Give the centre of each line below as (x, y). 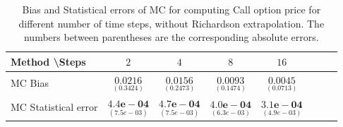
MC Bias (30, 82)
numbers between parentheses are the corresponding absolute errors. (171, 37)
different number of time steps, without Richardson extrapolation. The (171, 23)
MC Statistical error (54, 107)
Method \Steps (48, 61)
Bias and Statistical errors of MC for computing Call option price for (171, 9)
